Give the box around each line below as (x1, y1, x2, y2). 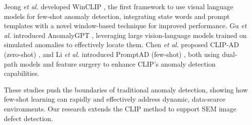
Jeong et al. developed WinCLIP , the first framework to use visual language (4, 1, 233, 11)
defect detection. (4, 113, 53, 123)
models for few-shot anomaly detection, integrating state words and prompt (4, 11, 230, 21)
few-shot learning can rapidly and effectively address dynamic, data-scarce (4, 94, 226, 104)
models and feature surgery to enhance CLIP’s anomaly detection (19, 58, 216, 69)
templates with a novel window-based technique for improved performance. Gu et (4, 20, 247, 31)
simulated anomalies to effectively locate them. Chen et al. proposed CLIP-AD (4, 39, 239, 50)
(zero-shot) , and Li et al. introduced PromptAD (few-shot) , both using (4, 49, 220, 59)
